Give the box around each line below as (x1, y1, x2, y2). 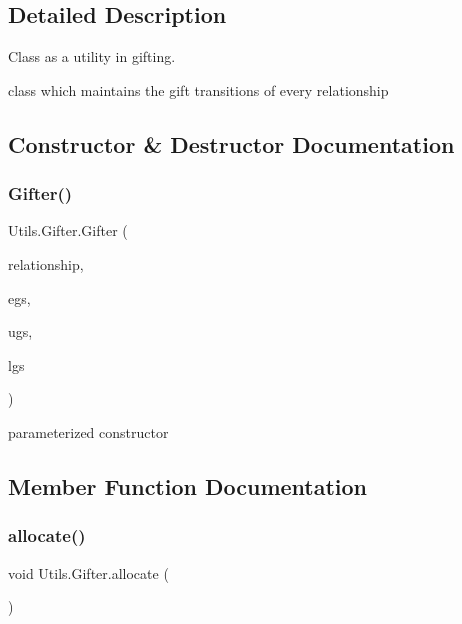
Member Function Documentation (8, 470, 368, 501)
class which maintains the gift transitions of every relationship (8, 79, 389, 100)
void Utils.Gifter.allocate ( (8, 562, 169, 583)
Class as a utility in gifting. (8, 46, 176, 67)
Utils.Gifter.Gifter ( (8, 220, 128, 241)
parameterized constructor (8, 421, 169, 442)
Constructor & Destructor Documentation (8, 128, 455, 159)
